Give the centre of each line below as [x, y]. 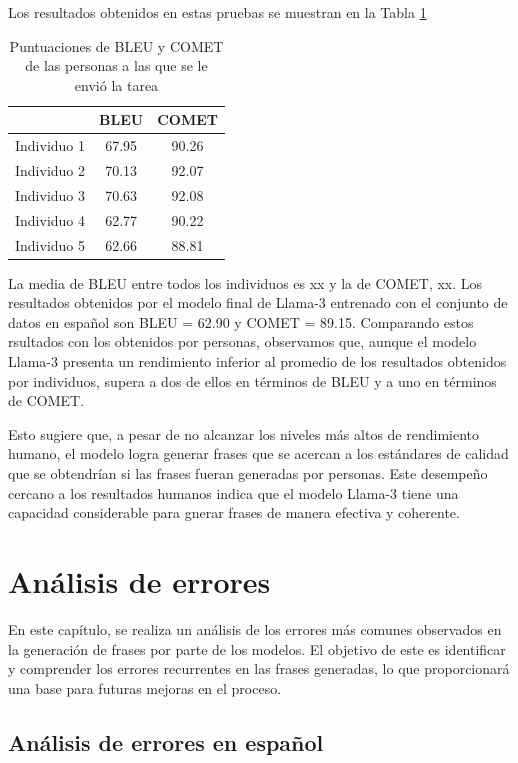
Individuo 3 [50, 194]
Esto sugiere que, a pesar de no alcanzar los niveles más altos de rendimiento [244, 433]
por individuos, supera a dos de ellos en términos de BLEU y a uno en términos [252, 380]
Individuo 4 [50, 219]
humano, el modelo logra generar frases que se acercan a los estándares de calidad [258, 453]
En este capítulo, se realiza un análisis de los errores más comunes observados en [255, 628]
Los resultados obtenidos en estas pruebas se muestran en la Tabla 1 [217, 12]
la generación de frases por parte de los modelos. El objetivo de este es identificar [257, 648]
